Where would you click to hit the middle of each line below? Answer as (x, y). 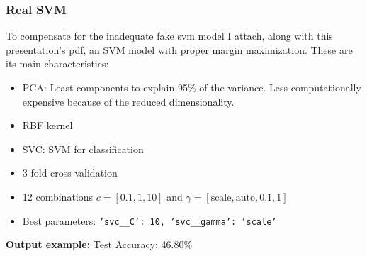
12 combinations (58, 196)
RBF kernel (47, 125)
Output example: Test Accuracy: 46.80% (99, 244)
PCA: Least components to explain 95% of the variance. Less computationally (192, 87)
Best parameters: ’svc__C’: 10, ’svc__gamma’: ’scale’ (149, 220)
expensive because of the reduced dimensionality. (128, 101)
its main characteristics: (57, 63)
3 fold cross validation (70, 173)
